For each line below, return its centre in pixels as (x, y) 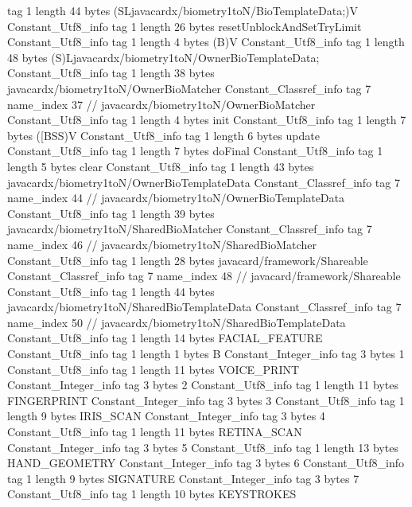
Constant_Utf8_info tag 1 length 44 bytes (111, 291)
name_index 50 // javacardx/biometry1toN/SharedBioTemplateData (177, 322)
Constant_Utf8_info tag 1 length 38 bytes (111, 73)
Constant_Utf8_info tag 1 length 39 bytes (111, 213)
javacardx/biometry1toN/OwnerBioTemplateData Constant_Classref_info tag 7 (204, 182)
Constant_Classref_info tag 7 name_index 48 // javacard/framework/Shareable (204, 276)
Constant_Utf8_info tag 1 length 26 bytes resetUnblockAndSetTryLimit (185, 26)
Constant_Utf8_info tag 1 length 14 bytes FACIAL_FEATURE (165, 338)
